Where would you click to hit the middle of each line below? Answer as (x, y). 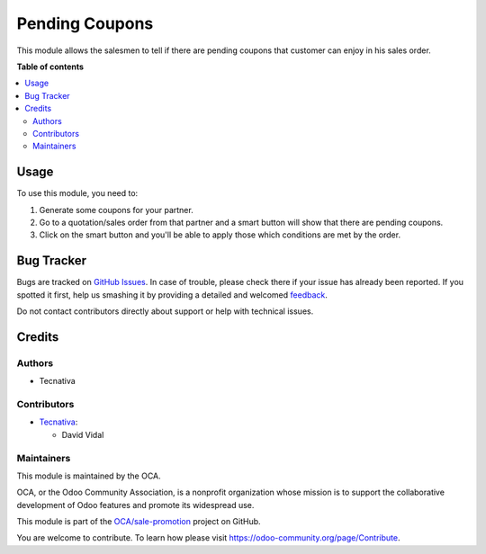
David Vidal (83, 434)
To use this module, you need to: (77, 193)
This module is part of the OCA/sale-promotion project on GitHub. (139, 522)
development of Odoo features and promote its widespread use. (135, 505)
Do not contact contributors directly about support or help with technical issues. (165, 311)
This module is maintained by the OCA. (89, 476)
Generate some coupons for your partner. (116, 210)
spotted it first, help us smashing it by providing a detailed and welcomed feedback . (172, 295)
